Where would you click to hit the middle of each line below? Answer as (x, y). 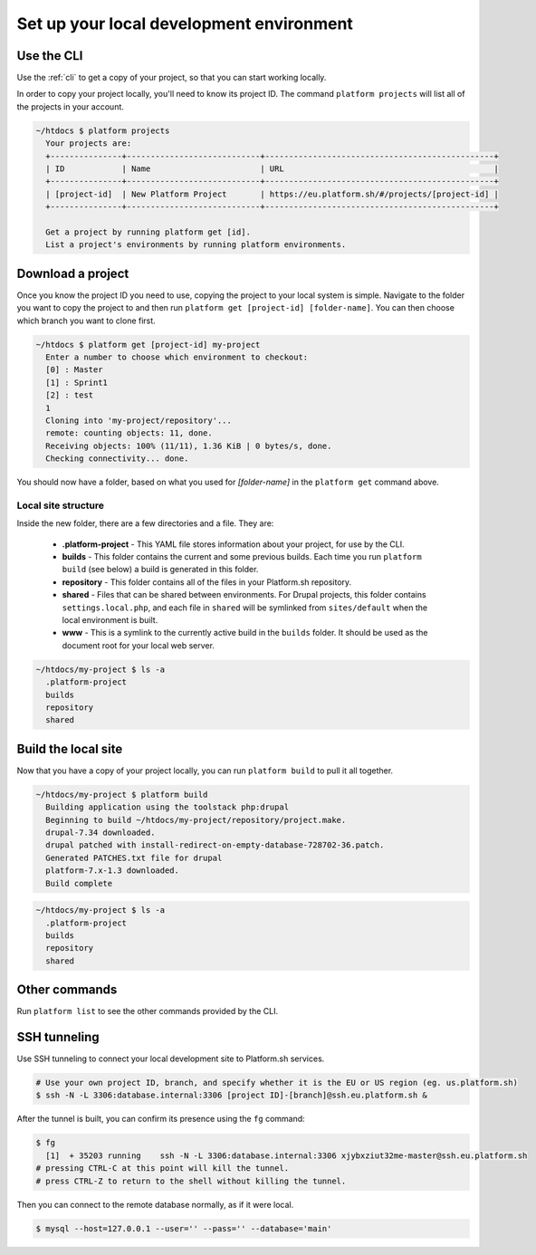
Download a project (73, 273)
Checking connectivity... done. (117, 459)
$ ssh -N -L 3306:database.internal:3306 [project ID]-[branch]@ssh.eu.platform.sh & (231, 1095)
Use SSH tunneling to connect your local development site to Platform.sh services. (171, 1059)
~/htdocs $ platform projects (103, 130)
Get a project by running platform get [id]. (148, 232)
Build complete (79, 883)
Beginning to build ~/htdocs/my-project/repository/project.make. (196, 820)
